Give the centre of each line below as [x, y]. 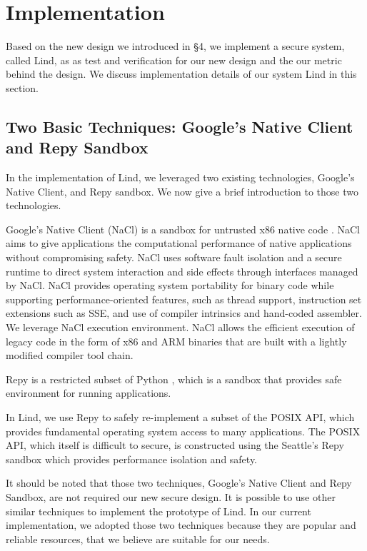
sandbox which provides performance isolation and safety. [132, 459]
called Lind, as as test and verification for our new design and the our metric [174, 60]
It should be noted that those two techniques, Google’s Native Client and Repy [179, 483]
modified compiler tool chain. [70, 355]
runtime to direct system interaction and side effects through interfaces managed [182, 271]
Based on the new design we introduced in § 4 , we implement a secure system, [175, 46]
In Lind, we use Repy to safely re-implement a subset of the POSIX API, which [180, 417]
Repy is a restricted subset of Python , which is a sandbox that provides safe [174, 379]
